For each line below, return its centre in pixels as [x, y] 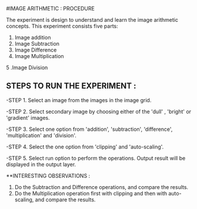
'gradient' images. [28, 117]
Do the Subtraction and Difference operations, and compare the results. [101, 187]
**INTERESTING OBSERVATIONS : [48, 176]
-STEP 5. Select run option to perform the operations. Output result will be [96, 158]
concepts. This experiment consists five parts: [62, 26]
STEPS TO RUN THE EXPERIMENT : [71, 86]
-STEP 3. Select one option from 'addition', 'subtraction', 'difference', [89, 129]
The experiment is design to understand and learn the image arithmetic [92, 20]
